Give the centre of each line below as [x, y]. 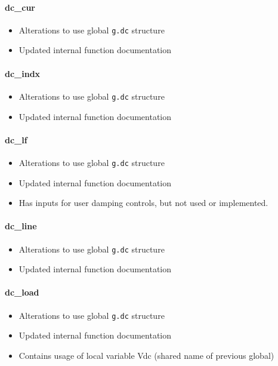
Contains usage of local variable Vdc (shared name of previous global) [146, 355]
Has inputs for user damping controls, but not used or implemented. [143, 203]
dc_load [22, 292]
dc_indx [23, 73]
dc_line [21, 226]
